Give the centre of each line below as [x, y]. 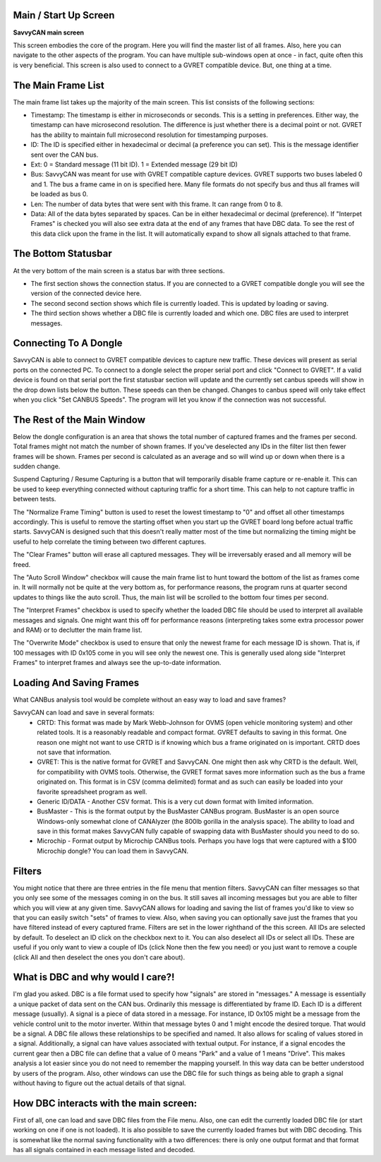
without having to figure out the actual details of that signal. [99, 1083]
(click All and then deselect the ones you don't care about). [99, 957]
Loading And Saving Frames [76, 682]
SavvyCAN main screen [49, 32]
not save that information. [74, 752]
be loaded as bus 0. [59, 194]
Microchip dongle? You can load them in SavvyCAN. [113, 851]
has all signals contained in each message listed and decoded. [104, 1150]
